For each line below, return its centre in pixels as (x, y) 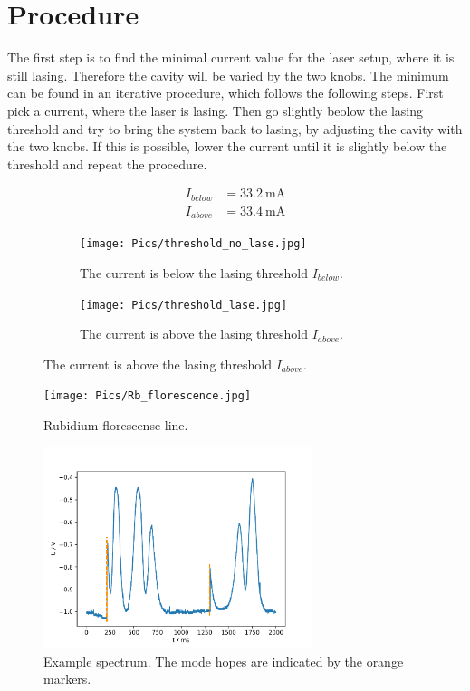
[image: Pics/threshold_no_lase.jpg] (193, 244)
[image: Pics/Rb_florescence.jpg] (148, 396)
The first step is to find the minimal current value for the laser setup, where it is (231, 58)
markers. (67, 679)
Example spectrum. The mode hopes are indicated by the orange (224, 661)
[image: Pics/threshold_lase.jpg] (184, 305)
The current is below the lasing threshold (194, 272)
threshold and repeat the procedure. (107, 163)
